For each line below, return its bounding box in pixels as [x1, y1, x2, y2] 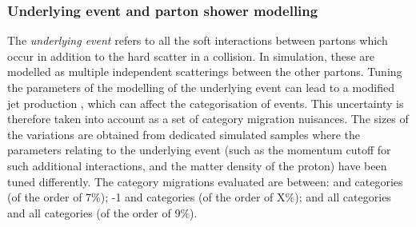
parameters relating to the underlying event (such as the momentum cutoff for [7, 141, 391, 158]
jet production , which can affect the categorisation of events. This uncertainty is [7, 94, 404, 111]
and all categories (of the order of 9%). [7, 204, 198, 221]
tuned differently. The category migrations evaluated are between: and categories [7, 173, 403, 189]
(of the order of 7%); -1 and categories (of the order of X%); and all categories [7, 189, 391, 205]
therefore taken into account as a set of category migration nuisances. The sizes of [7, 110, 409, 127]
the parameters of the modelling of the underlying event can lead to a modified [7, 79, 394, 95]
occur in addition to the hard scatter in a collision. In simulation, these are [7, 47, 374, 64]
